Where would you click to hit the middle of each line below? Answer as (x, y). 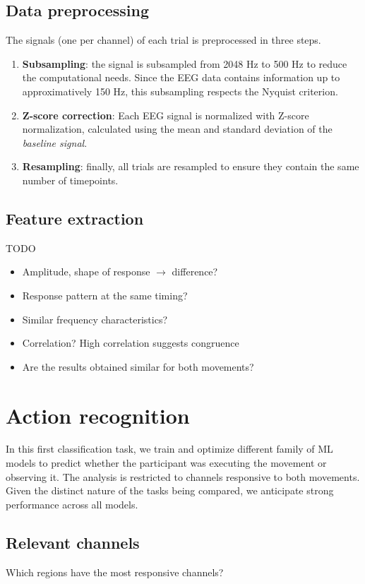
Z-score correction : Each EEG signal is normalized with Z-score (166, 115)
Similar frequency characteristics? (95, 319)
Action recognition (98, 415)
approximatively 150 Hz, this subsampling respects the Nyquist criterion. (180, 91)
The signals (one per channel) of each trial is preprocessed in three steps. (163, 40)
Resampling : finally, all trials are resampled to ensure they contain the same (191, 166)
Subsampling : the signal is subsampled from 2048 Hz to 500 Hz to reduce (185, 63)
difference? (195, 272)
